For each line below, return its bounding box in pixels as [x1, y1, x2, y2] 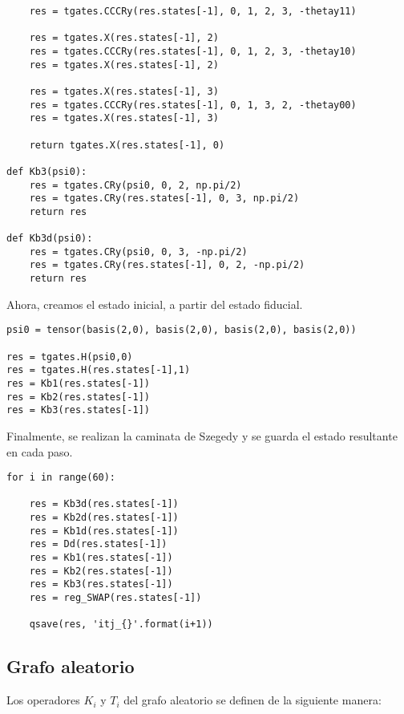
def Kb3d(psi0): [6, 233, 93, 245]
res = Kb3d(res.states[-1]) [29, 498, 179, 510]
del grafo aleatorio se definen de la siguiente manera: [123, 692, 382, 708]
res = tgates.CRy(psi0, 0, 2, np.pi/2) [29, 179, 242, 191]
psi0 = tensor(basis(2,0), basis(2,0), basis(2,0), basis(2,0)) [6, 324, 357, 336]
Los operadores [6, 692, 80, 708]
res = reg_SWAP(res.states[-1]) [29, 592, 202, 604]
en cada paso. [6, 443, 73, 460]
